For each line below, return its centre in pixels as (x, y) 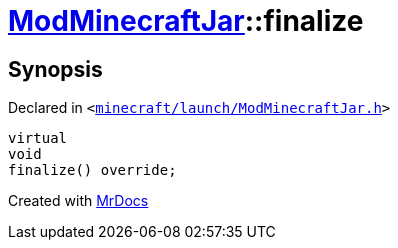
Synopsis (55, 69)
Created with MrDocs (78, 201)
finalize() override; (92, 170)
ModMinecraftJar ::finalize (186, 21)
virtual (38, 138)
